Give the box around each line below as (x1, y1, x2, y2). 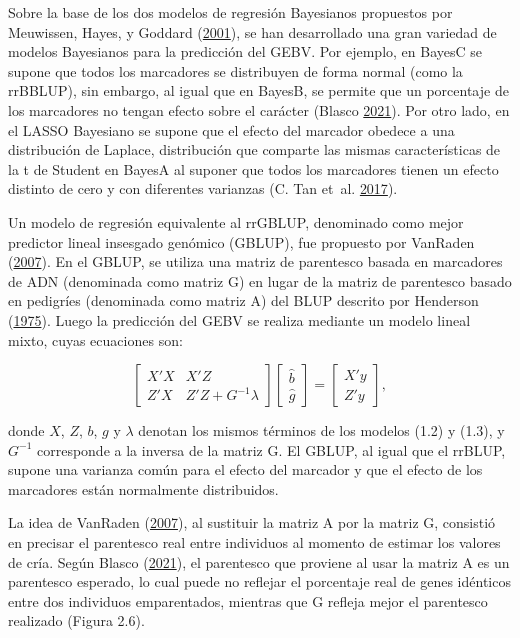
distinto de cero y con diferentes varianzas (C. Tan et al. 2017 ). (8, 178, 398, 199)
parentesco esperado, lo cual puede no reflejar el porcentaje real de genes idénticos (8, 571, 511, 592)
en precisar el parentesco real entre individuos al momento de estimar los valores (8, 532, 501, 553)
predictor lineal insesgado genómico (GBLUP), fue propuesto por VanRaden (8, 231, 475, 252)
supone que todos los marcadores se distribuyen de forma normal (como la (8, 60, 463, 81)
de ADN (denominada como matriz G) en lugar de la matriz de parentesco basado (8, 270, 512, 291)
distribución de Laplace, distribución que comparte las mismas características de (8, 139, 501, 160)
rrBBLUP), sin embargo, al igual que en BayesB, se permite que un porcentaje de (8, 80, 509, 101)
